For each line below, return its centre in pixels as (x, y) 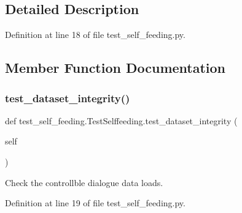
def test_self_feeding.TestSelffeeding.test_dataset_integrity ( (121, 120)
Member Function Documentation (115, 68)
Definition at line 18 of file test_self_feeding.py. (95, 35)
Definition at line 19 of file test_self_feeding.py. (95, 203)
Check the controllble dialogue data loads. (84, 182)
